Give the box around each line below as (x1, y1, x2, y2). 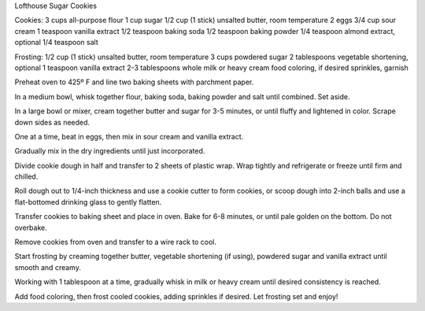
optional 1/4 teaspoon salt (14, 38, 98, 47)
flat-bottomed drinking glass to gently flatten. (14, 197, 162, 206)
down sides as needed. (14, 117, 91, 127)
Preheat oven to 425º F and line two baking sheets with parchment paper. (14, 77, 254, 87)
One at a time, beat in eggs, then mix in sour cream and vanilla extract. (14, 131, 244, 141)
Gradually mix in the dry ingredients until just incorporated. (14, 146, 205, 156)
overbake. (14, 223, 47, 232)
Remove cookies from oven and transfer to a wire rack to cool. (14, 237, 216, 247)
